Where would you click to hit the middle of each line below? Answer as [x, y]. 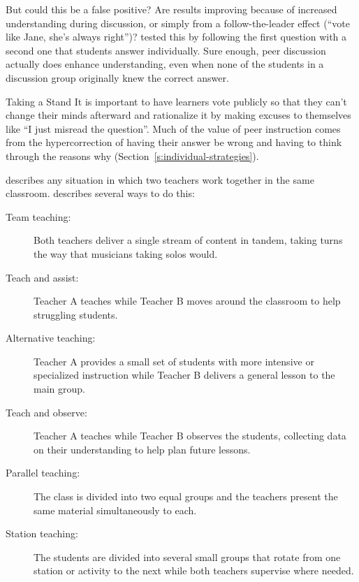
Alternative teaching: [51, 338]
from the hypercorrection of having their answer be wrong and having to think [174, 142]
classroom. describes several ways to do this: [100, 193]
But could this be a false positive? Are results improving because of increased [171, 9]
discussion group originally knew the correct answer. [117, 77]
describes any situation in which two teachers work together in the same [160, 179]
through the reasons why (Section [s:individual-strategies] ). [132, 155]
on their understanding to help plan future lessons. [142, 449]
